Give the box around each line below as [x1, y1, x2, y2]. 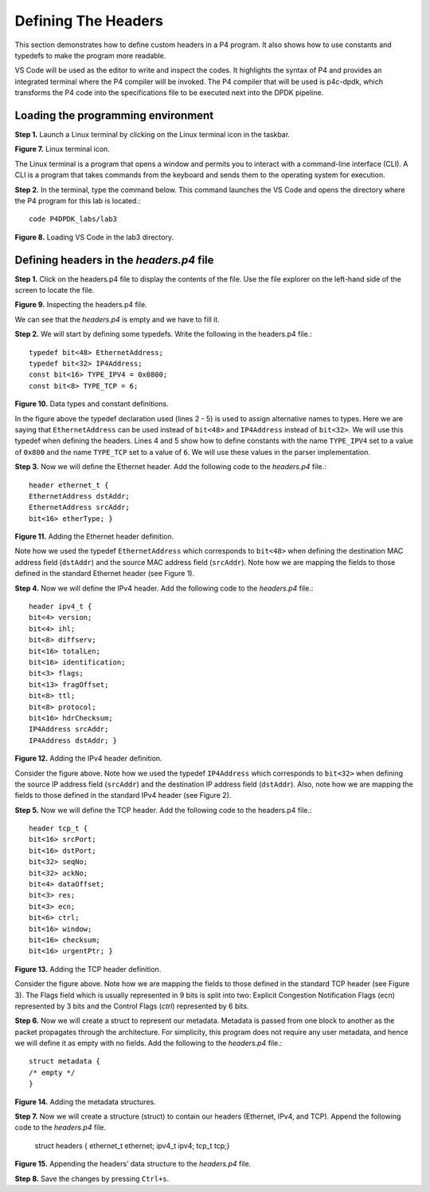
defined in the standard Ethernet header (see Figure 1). [14, 569, 195, 578]
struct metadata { [29, 1057, 101, 1066]
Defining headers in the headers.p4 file [14, 253, 214, 266]
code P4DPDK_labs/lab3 [29, 215, 118, 223]
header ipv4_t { [29, 602, 92, 611]
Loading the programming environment [14, 109, 214, 122]
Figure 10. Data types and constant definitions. [14, 399, 169, 409]
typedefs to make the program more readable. [14, 50, 166, 60]
